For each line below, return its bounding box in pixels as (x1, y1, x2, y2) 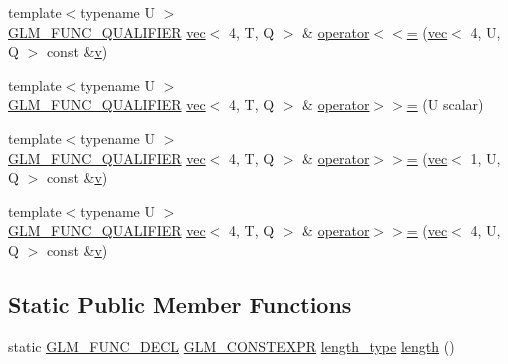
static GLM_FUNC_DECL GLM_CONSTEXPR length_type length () (8, 335, 455, 356)
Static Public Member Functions (8, 288, 352, 319)
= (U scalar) (406, 94, 484, 115)
